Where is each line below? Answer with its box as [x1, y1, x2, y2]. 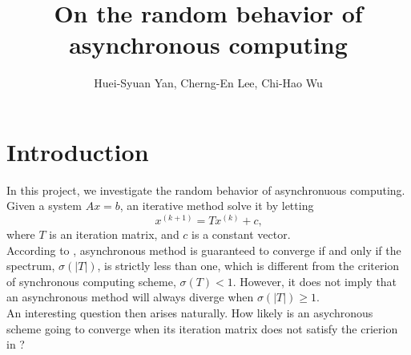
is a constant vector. [191, 226, 291, 243]
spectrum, [6, 257, 55, 274]
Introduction [6, 135, 149, 167]
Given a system [6, 197, 82, 214]
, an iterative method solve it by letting [119, 197, 314, 214]
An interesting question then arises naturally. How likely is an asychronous [6, 305, 373, 321]
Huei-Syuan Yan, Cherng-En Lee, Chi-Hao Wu [94, 75, 323, 91]
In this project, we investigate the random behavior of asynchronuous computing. [6, 181, 405, 198]
